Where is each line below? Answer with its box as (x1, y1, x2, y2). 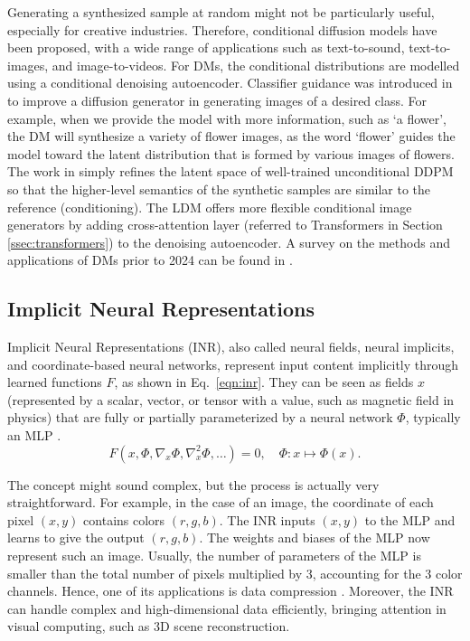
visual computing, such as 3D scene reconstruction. (7, 617, 290, 636)
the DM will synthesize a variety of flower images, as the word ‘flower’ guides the (7, 127, 456, 146)
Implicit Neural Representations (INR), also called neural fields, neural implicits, (7, 337, 455, 356)
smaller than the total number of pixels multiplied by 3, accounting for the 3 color (7, 563, 463, 582)
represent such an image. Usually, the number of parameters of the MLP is (7, 546, 421, 565)
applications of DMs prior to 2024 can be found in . (7, 250, 293, 269)
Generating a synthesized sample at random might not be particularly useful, (7, 3, 435, 21)
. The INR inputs (219, 510, 315, 529)
